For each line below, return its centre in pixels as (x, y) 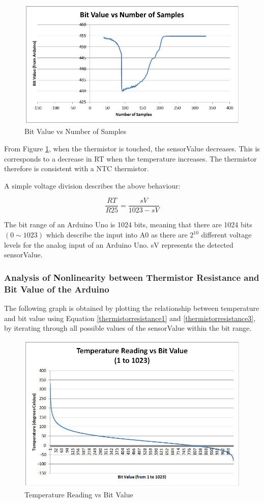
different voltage (226, 235)
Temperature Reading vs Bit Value (79, 495)
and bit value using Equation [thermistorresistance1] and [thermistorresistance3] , (130, 318)
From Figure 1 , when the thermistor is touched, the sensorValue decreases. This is (132, 149)
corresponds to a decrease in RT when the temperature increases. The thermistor (130, 158)
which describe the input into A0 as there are (117, 235)
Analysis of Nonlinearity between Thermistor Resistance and (132, 277)
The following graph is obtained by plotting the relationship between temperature (132, 308)
